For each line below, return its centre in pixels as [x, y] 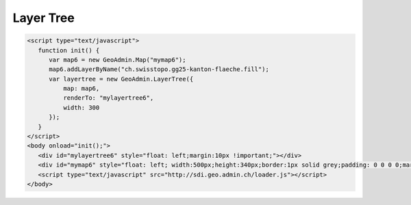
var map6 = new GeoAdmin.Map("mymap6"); [117, 59]
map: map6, [81, 88]
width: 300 [81, 107]
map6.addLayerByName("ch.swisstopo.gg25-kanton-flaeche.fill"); [159, 69]
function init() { [69, 50]
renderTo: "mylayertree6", [108, 98]
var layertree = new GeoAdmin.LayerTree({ [121, 79]
